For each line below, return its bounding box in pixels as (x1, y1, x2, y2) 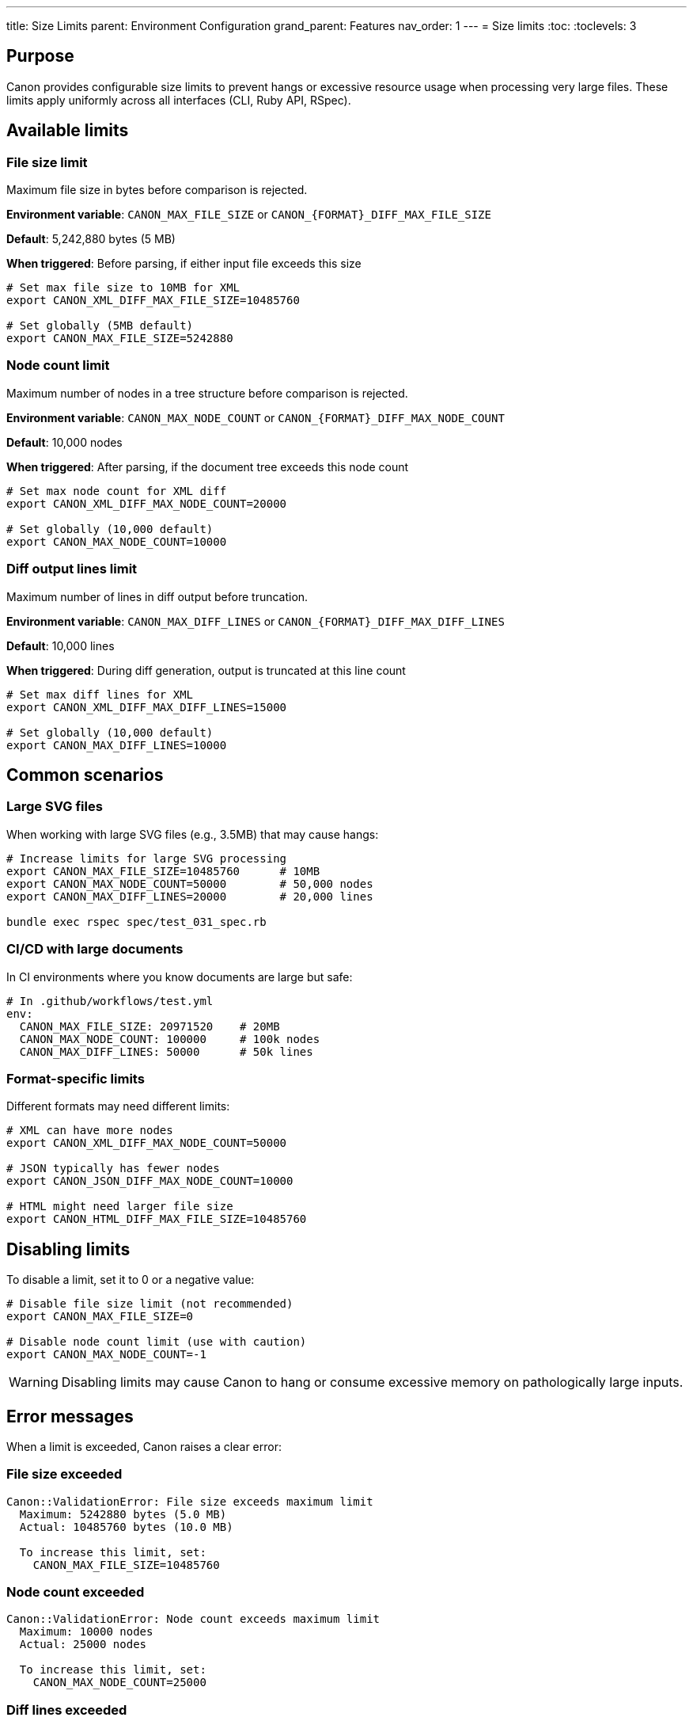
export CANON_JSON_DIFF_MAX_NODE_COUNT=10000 (6, 1175, 293, 1188)
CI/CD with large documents (6, 941, 184, 958)
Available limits (6, 120, 129, 141)
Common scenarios (6, 764, 164, 785)
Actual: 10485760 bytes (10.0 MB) (19, 1520, 233, 1533)
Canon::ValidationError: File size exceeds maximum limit (6, 1494, 373, 1508)
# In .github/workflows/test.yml (6, 994, 214, 1007)
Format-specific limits (6, 1070, 145, 1087)
